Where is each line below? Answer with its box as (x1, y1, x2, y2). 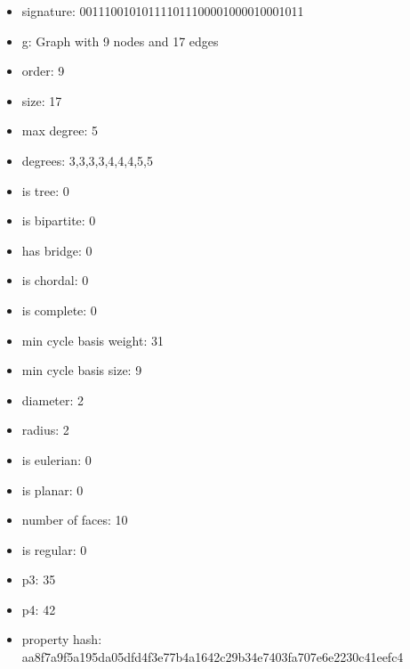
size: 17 (21, 91, 62, 110)
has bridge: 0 (21, 241, 92, 259)
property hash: (21, 630, 102, 649)
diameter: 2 (21, 390, 84, 409)
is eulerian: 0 (21, 450, 92, 469)
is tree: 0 (21, 181, 69, 200)
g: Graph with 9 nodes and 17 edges (21, 31, 219, 50)
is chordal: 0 (21, 271, 89, 290)
